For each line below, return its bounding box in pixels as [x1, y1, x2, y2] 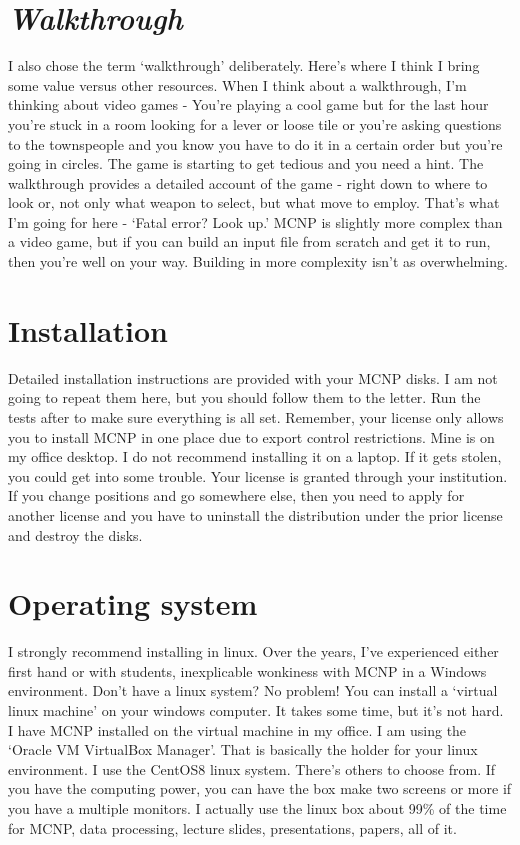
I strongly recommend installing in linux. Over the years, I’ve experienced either [8, 641, 499, 662]
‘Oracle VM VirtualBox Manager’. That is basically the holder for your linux [8, 739, 478, 760]
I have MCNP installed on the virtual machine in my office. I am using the [8, 719, 467, 740]
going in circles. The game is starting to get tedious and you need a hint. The [8, 153, 484, 174]
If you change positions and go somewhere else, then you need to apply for [8, 485, 465, 506]
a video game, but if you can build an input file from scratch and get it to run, [8, 231, 491, 252]
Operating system [8, 583, 258, 624]
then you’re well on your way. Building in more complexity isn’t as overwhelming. [8, 251, 508, 272]
